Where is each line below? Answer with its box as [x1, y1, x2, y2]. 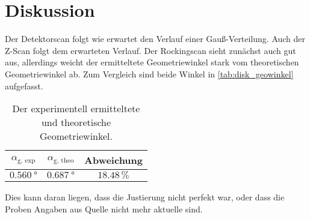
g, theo [53, 157, 74, 164]
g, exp [17, 157, 36, 164]
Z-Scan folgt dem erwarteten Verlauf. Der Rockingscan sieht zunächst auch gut [5, 44, 296, 56]
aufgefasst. [5, 79, 43, 92]
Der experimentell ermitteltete [12, 101, 140, 116]
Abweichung [84, 153, 143, 167]
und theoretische [41, 115, 111, 130]
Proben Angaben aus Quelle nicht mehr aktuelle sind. [5, 202, 203, 215]
